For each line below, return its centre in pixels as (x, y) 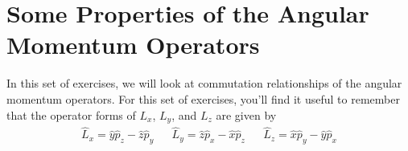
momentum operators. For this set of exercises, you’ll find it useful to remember (203, 98)
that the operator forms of (71, 114)
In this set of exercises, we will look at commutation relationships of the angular (204, 83)
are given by (246, 114)
